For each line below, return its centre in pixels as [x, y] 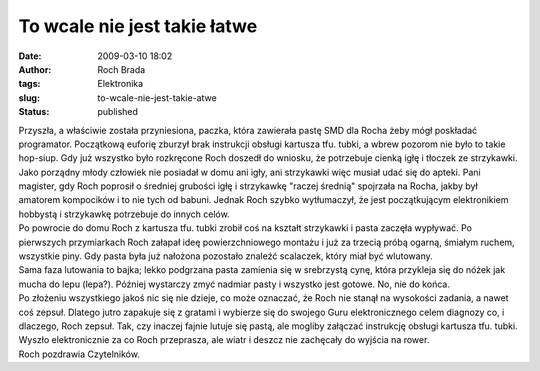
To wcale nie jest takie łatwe [138, 26]
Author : [35, 69]
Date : [30, 56]
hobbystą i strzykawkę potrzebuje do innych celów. [124, 214]
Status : [34, 112]
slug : [29, 97]
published [118, 112]
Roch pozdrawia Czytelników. [79, 354]
